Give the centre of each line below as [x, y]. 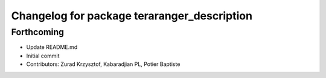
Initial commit [43, 56]
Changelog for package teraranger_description [132, 16]
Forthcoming [38, 32]
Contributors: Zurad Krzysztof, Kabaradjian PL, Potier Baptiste [103, 64]
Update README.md [52, 47]
